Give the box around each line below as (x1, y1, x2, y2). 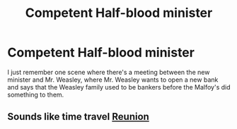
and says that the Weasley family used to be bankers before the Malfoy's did (7, 82, 231, 91)
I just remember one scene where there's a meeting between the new (7, 68, 210, 76)
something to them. (7, 90, 64, 99)
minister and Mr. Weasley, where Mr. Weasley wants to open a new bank (7, 75, 219, 84)
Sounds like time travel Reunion (7, 111, 150, 123)
